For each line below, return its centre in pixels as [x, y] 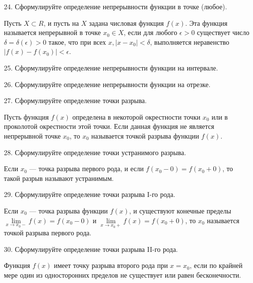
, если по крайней [216, 265]
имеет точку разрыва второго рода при [111, 265]
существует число [223, 32]
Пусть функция [26, 116]
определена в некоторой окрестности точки [136, 116]
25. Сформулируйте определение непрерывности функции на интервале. [111, 67]
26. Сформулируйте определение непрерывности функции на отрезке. [107, 84]
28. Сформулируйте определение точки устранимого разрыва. [95, 152]
